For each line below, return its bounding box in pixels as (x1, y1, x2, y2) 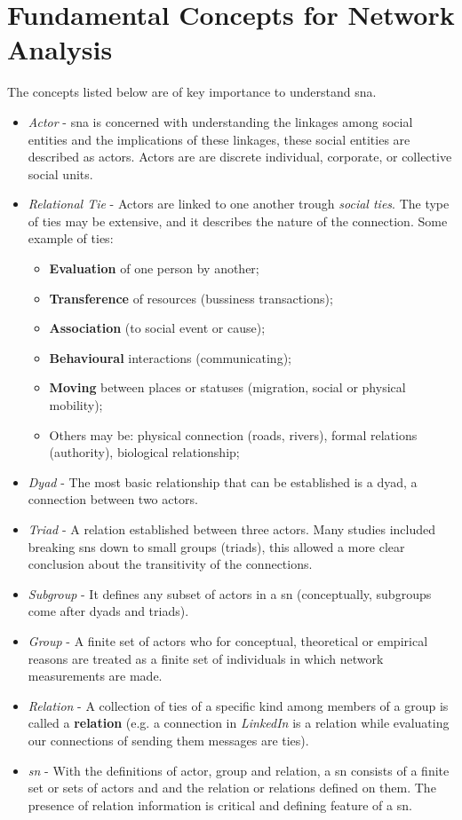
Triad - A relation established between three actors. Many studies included (28, 520, 436, 538)
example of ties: (28, 229, 114, 248)
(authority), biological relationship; (49, 443, 240, 461)
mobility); (49, 396, 103, 414)
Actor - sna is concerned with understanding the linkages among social (28, 112, 413, 130)
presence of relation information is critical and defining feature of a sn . (28, 795, 412, 814)
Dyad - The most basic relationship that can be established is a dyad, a (28, 472, 418, 491)
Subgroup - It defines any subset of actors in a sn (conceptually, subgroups (28, 584, 432, 603)
